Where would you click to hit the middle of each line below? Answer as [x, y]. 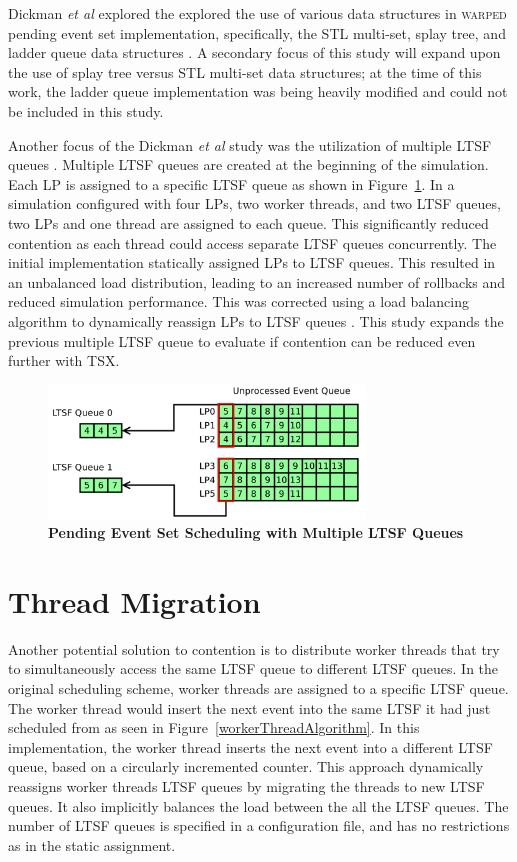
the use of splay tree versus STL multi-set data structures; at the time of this [245, 71]
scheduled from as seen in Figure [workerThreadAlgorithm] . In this [214, 727]
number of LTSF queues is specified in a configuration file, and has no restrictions [259, 825]
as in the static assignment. [92, 844]
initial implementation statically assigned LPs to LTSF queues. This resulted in [252, 262]
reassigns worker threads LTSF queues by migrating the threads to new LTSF [246, 786]
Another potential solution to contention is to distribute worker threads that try [254, 648]
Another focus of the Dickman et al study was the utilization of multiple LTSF [250, 144]
